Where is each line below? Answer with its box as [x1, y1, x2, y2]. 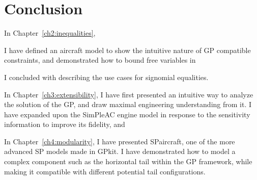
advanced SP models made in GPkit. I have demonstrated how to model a [4, 146, 236, 157]
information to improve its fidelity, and [4, 119, 125, 130]
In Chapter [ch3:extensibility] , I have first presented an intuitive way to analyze [4, 89, 253, 99]
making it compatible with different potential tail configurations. [4, 166, 206, 176]
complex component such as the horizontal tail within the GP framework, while [4, 156, 252, 167]
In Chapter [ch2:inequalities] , [4, 28, 96, 38]
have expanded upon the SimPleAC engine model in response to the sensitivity [4, 109, 250, 119]
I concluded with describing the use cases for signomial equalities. [4, 71, 209, 82]
